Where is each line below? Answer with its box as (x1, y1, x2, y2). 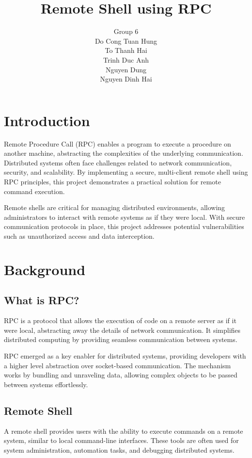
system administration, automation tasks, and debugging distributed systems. (4, 444, 235, 455)
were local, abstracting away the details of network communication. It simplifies (4, 325, 241, 335)
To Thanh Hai (105, 45, 147, 55)
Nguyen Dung (105, 64, 147, 74)
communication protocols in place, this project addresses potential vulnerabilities (4, 221, 244, 231)
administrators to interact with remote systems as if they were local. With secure (4, 212, 245, 222)
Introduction (4, 110, 90, 130)
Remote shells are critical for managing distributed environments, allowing (4, 202, 225, 213)
